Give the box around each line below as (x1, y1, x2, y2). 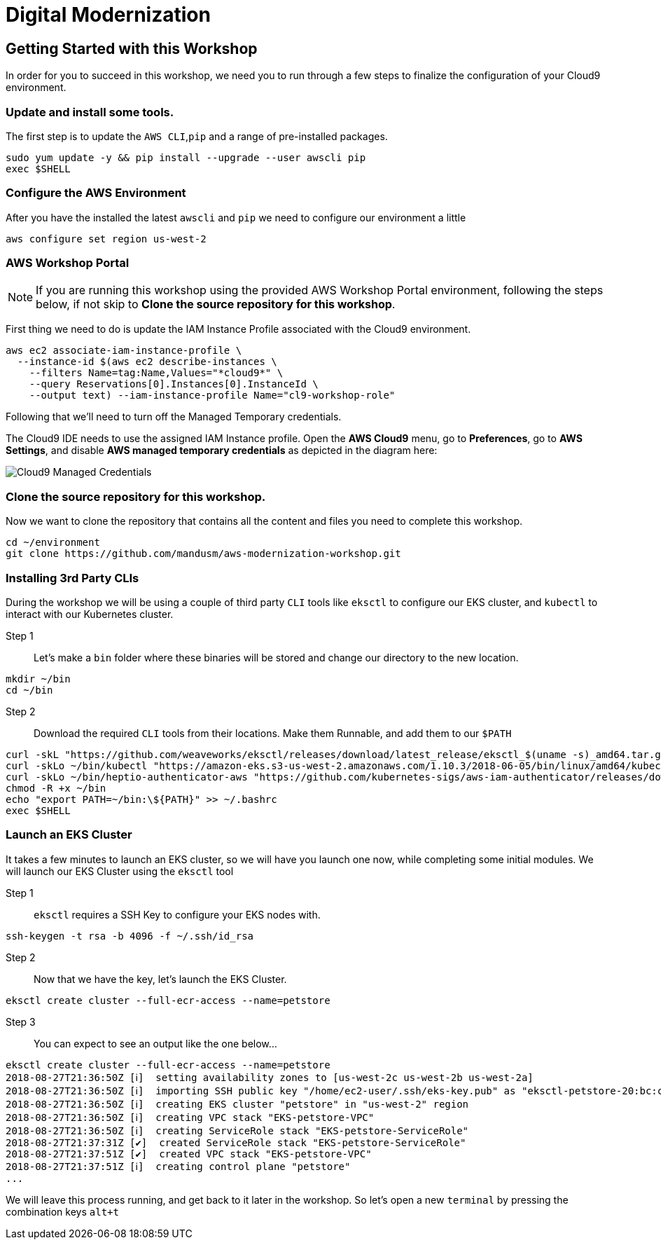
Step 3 (6, 1015, 36, 1028)
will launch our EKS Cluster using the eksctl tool (6, 865, 234, 877)
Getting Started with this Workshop (6, 39, 258, 57)
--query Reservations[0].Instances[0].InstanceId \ (29, 378, 319, 390)
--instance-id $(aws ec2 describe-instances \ (17, 356, 277, 368)
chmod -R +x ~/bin (6, 782, 106, 794)
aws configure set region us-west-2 (6, 233, 207, 245)
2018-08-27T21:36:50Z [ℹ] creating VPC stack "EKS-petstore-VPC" (6, 1111, 375, 1123)
